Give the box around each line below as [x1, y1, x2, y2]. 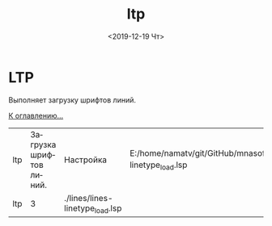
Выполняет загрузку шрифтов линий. [8, 94, 136, 105]
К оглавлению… [8, 111, 64, 120]
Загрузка [30, 128, 57, 150]
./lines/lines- [64, 192, 113, 203]
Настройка [64, 154, 108, 165]
